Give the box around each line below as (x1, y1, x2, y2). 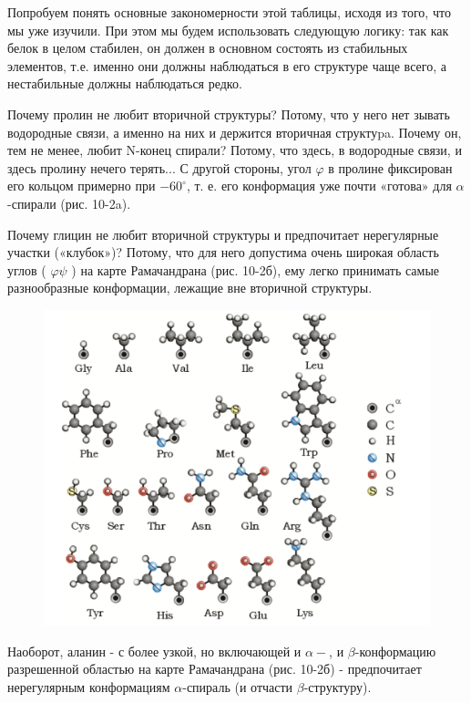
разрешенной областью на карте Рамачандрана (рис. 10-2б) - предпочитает (7, 659, 422, 678)
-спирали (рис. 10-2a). (7, 193, 131, 212)
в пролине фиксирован (328, 158, 453, 177)
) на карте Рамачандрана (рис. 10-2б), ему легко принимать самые (71, 260, 440, 279)
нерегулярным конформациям (7, 677, 170, 696)
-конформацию (354, 641, 436, 660)
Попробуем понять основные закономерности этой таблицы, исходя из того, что (7, 3, 451, 21)
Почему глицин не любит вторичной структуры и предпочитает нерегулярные (7, 224, 439, 243)
